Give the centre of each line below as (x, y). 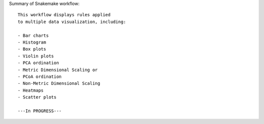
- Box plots (32, 49)
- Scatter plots (37, 97)
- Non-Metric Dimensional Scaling (59, 84)
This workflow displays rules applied (64, 15)
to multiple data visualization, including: (72, 22)
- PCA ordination (38, 63)
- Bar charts (33, 35)
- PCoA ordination (40, 76)
